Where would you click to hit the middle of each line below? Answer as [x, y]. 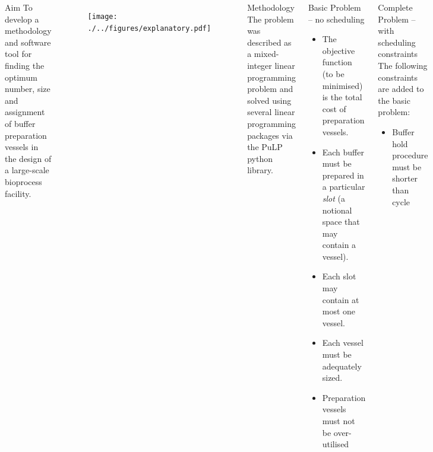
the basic [394, 100]
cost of [334, 108]
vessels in [22, 147]
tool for [18, 54]
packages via [270, 135]
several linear [271, 112]
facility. [18, 193]
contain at [341, 299]
